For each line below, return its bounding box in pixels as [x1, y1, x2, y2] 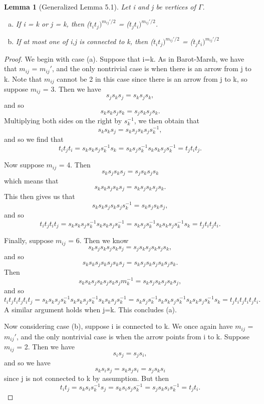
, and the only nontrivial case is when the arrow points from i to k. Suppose [16, 331, 250, 341]
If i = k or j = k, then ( [16, 19, 90, 29]
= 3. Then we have [43, 84, 101, 94]
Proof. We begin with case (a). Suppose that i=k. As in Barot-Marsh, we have [4, 53, 244, 64]
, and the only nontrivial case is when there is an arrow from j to [52, 63, 251, 74]
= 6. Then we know [68, 235, 129, 246]
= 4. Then [59, 159, 91, 170]
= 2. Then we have [17, 341, 75, 352]
